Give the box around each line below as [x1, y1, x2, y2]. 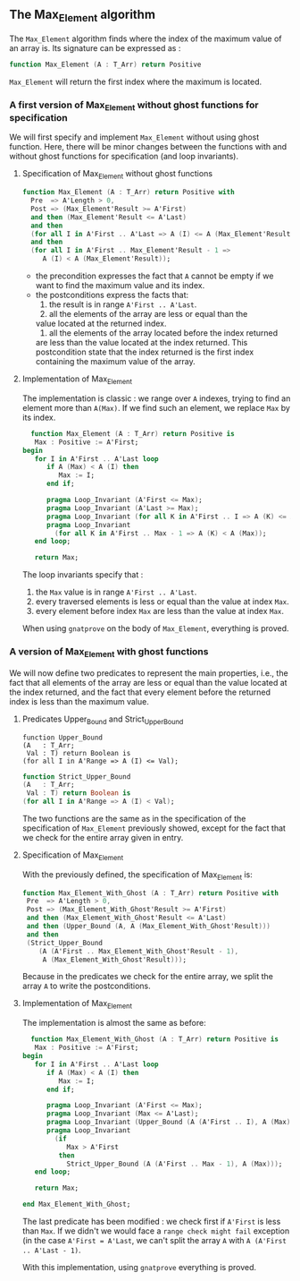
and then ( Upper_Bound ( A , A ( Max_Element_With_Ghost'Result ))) [26, 922, 271, 931]
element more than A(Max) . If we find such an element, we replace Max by [21, 402, 290, 413]
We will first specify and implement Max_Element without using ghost [9, 132, 260, 142]
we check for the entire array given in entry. [21, 833, 184, 843]
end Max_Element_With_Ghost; [21, 1200, 131, 1209]
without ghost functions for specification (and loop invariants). [9, 151, 239, 162]
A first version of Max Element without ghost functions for [9, 98, 259, 113]
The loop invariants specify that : [21, 569, 144, 580]
